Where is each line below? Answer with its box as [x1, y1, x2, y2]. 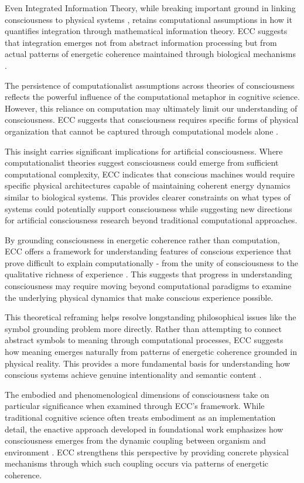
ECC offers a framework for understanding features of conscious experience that [5, 245, 292, 257]
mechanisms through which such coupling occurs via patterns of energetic [5, 457, 269, 469]
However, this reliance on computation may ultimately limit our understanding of [5, 102, 298, 114]
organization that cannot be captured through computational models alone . [5, 125, 278, 137]
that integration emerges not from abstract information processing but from [5, 36, 277, 48]
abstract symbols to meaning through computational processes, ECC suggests [5, 334, 283, 346]
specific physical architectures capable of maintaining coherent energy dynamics [5, 179, 291, 192]
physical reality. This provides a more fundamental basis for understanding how [5, 357, 291, 369]
